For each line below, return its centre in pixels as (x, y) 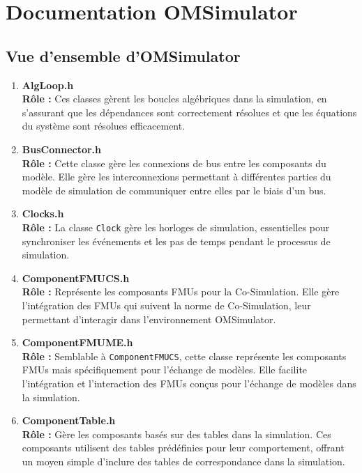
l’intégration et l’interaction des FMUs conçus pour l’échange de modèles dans (189, 383)
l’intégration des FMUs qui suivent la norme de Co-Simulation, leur (166, 305)
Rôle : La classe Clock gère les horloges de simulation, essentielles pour (176, 227)
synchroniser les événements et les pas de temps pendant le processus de (176, 241)
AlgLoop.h (48, 85)
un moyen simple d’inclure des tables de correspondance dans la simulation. (183, 461)
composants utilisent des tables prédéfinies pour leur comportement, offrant (183, 448)
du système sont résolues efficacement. (104, 126)
